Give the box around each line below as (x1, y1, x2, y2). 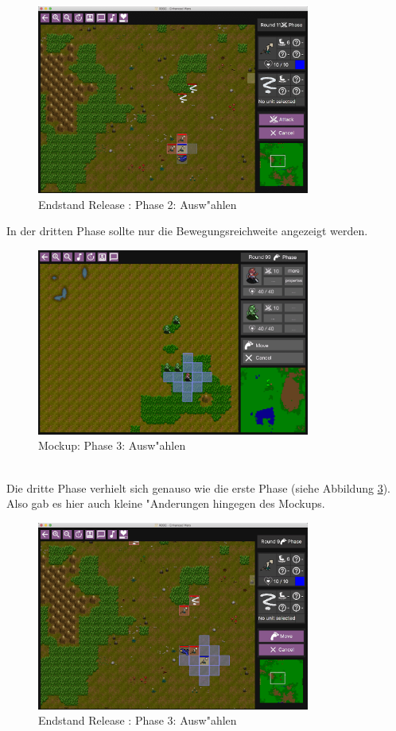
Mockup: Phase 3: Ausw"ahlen (38, 437, 186, 454)
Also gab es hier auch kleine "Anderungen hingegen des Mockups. (6, 495, 325, 512)
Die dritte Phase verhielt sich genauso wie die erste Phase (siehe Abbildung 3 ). (6, 479, 390, 496)
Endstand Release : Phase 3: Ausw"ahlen (38, 712, 237, 729)
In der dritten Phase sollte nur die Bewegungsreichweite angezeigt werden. (6, 222, 368, 239)
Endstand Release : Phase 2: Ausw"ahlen (38, 195, 237, 212)
